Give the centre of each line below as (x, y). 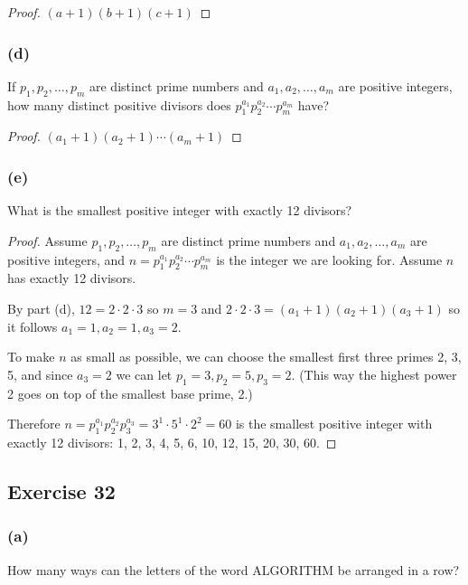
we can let (144, 374)
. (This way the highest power (374, 374)
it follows (33, 326)
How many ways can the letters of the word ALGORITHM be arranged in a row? (234, 569)
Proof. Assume (47, 240)
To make (31, 357)
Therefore (34, 424)
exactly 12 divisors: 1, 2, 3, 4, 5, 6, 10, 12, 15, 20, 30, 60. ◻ (172, 442)
